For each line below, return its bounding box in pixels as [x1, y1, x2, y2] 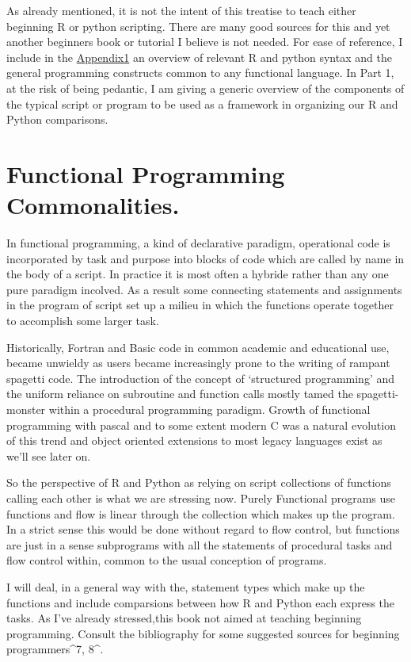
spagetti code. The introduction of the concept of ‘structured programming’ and [6, 369, 394, 386]
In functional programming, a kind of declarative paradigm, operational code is [6, 235, 390, 251]
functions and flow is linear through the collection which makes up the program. [6, 505, 395, 522]
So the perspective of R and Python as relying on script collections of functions [6, 474, 391, 491]
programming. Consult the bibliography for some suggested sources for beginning [6, 625, 400, 641]
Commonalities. [6, 189, 180, 221]
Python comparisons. [6, 111, 108, 128]
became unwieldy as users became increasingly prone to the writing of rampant [6, 354, 390, 371]
